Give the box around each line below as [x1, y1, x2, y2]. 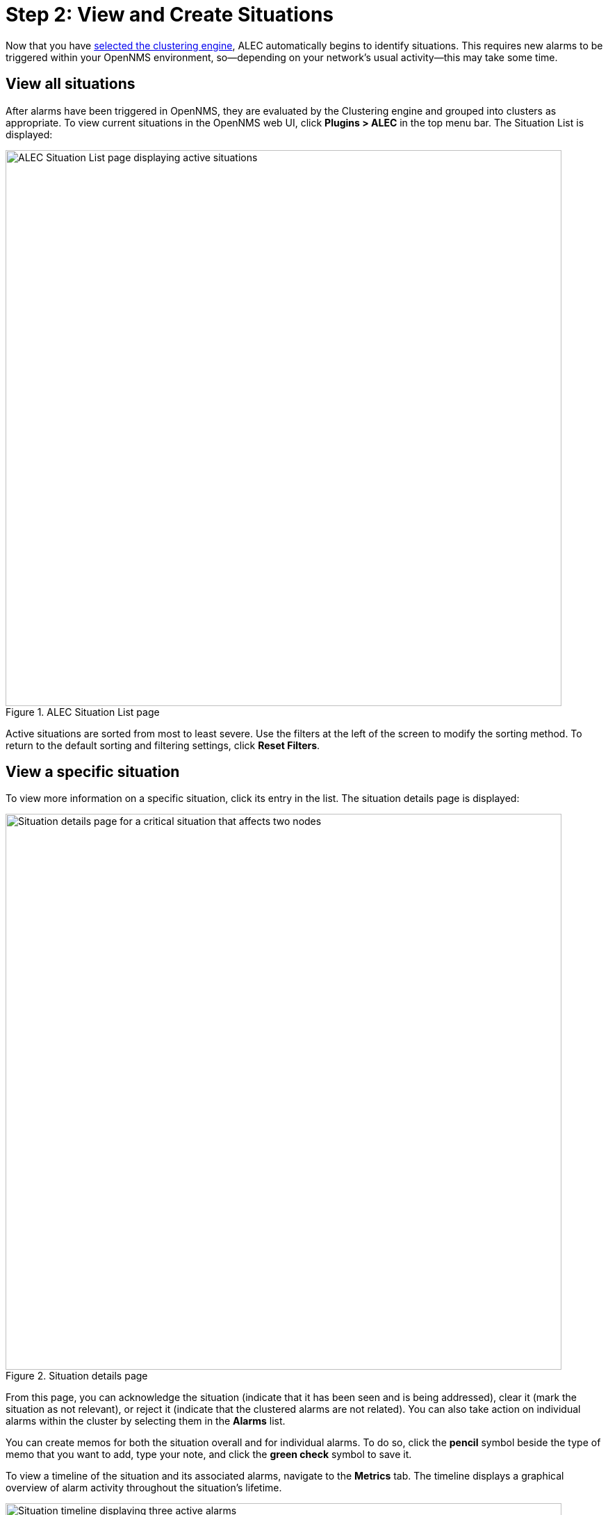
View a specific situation [6, 763, 180, 781]
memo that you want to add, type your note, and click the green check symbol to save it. [6, 1448, 412, 1461]
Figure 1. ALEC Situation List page [6, 705, 160, 718]
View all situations [6, 75, 135, 93]
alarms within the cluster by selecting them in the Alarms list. [6, 1415, 286, 1427]
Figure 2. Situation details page [6, 1370, 148, 1382]
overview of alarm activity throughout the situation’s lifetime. [6, 1482, 282, 1494]
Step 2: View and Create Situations [6, 3, 334, 26]
